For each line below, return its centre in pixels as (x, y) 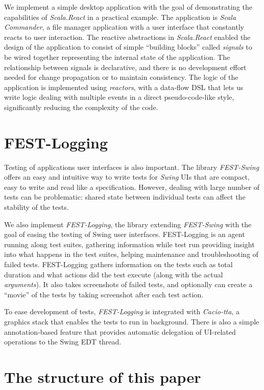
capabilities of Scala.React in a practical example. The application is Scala (120, 17)
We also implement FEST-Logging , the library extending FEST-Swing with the (128, 224)
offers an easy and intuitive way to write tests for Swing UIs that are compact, (127, 177)
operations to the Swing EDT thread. (63, 342)
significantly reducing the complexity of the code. (81, 107)
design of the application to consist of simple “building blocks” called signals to (128, 47)
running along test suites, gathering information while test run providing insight (129, 244)
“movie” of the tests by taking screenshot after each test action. (104, 294)
